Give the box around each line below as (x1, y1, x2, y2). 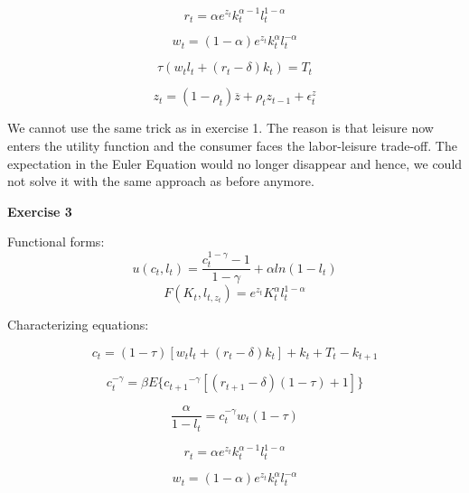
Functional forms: (7, 232, 105, 251)
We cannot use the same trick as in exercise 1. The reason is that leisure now (7, 118, 434, 137)
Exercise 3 (7, 201, 72, 220)
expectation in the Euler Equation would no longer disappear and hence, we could (7, 153, 463, 172)
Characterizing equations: (7, 315, 149, 334)
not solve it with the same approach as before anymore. (7, 172, 314, 191)
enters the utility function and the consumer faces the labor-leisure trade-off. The (7, 136, 457, 155)
